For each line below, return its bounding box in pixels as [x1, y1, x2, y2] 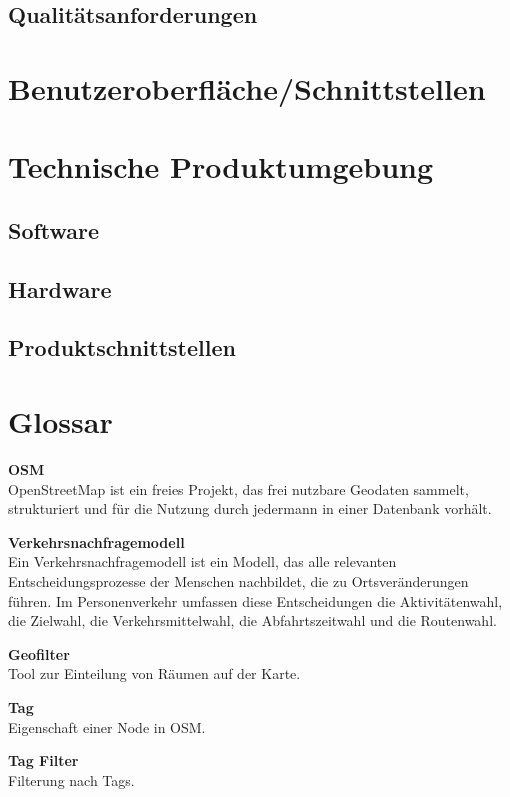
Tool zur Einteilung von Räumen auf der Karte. [8, 663, 301, 684]
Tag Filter [8, 750, 79, 771]
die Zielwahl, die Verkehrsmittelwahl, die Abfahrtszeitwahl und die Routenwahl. [8, 610, 497, 631]
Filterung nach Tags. [8, 769, 135, 790]
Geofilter [8, 643, 70, 664]
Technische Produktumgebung [8, 146, 434, 187]
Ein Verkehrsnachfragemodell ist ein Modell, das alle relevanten [8, 551, 397, 572]
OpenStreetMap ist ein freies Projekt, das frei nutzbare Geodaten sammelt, [8, 478, 469, 499]
